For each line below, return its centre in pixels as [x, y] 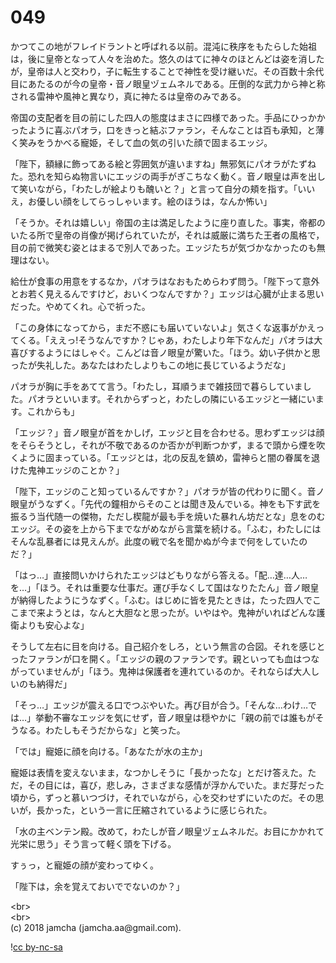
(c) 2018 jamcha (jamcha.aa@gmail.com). [96, 927]
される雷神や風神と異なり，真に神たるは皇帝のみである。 [128, 96]
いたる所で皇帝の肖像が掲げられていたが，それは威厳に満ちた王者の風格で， [167, 235]
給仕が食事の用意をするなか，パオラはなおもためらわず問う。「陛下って [156, 281]
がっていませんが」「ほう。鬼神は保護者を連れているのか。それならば [152, 671]
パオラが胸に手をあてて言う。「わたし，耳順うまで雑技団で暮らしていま [156, 386]
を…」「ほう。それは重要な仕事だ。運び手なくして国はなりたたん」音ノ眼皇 [165, 587]
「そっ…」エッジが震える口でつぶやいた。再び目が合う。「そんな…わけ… [159, 705]
